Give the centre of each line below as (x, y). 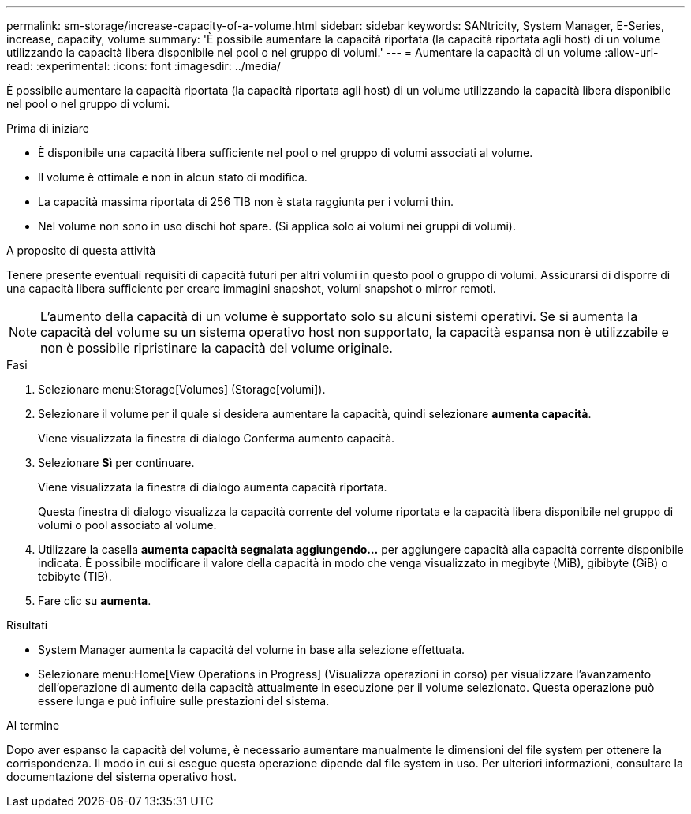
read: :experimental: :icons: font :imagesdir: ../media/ (144, 66)
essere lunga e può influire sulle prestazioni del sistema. (184, 701)
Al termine (33, 725)
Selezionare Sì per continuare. (116, 463)
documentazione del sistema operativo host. (122, 777)
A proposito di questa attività (81, 250)
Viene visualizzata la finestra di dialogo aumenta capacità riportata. (213, 487)
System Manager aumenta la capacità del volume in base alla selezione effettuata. (252, 650)
